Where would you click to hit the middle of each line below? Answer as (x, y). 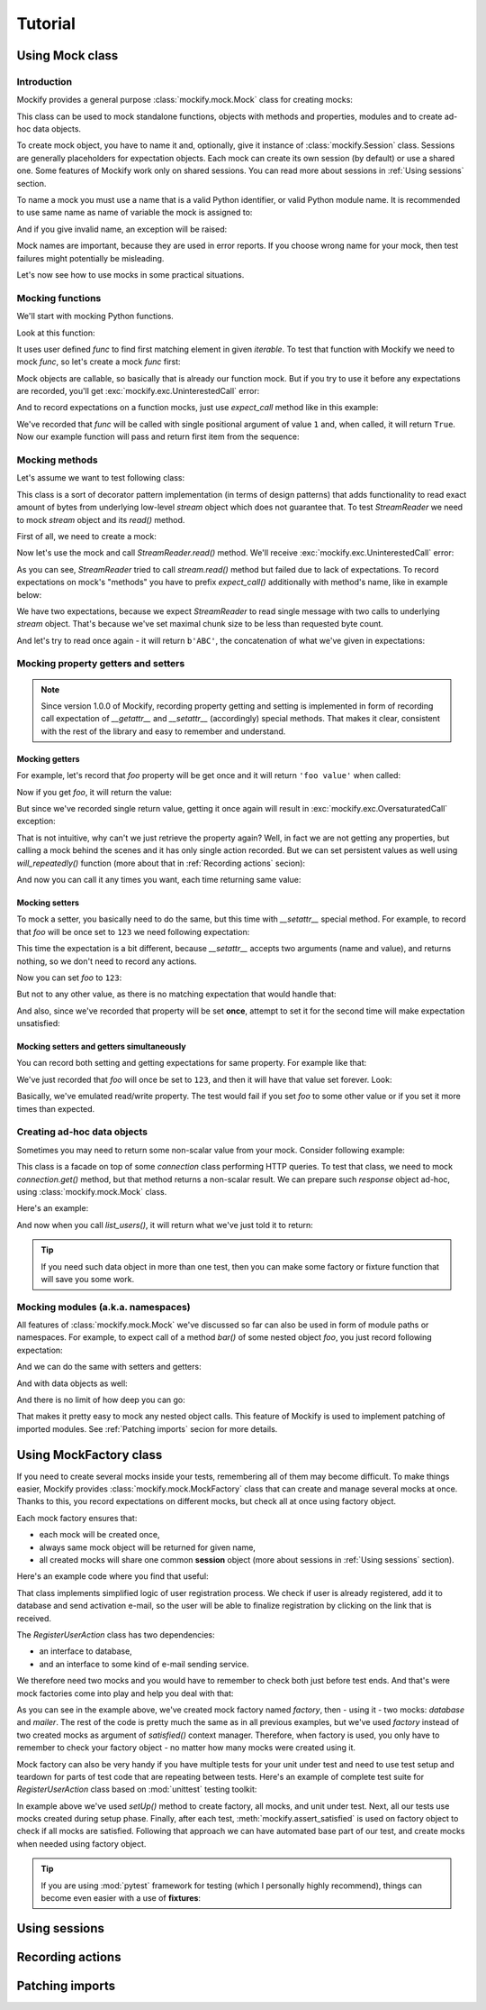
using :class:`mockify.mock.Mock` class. (92, 1191)
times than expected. (56, 1108)
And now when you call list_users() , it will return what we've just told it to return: (165, 1225)
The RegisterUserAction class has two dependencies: (116, 1634)
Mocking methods (57, 460)
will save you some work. (88, 1279)
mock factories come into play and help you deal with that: (125, 1693)
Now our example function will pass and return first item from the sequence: (158, 436)
